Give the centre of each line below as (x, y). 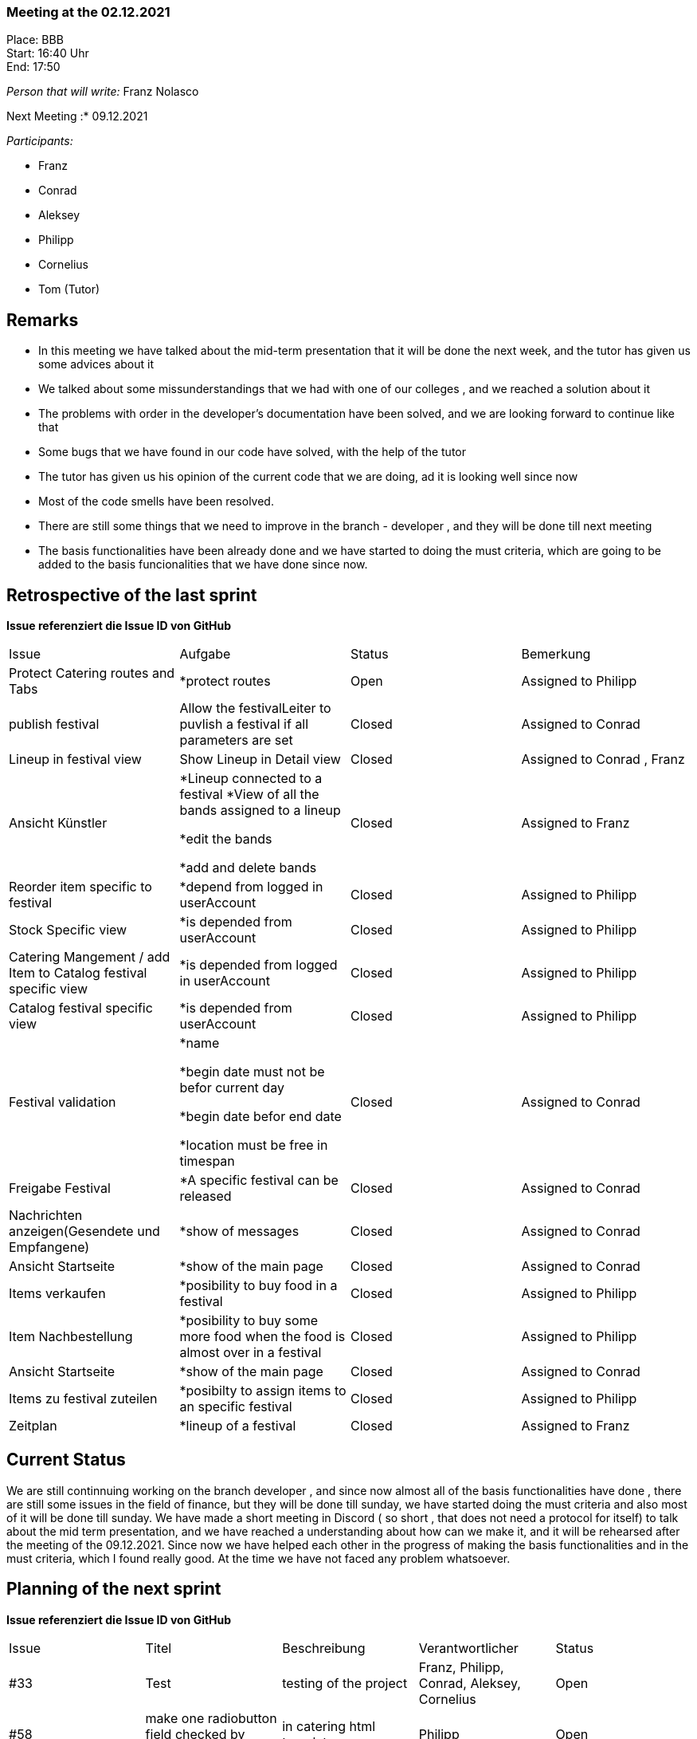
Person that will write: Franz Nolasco (103, 92)
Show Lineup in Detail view (260, 759)
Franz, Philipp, (461, 1667)
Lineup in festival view (75, 759)
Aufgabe (205, 654)
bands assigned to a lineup (260, 810)
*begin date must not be (252, 1072)
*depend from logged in (251, 887)
